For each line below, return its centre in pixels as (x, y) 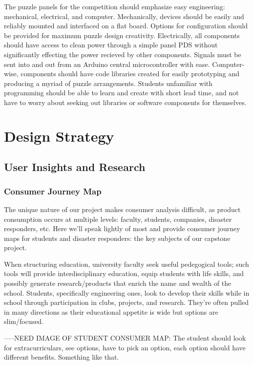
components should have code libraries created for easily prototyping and (130, 74)
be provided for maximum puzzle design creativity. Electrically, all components (122, 35)
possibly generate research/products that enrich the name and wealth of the (118, 283)
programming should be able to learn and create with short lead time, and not (121, 93)
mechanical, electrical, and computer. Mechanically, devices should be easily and (124, 16)
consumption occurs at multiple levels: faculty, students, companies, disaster (118, 219)
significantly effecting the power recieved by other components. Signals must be (123, 54)
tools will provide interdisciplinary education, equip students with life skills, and (124, 273)
